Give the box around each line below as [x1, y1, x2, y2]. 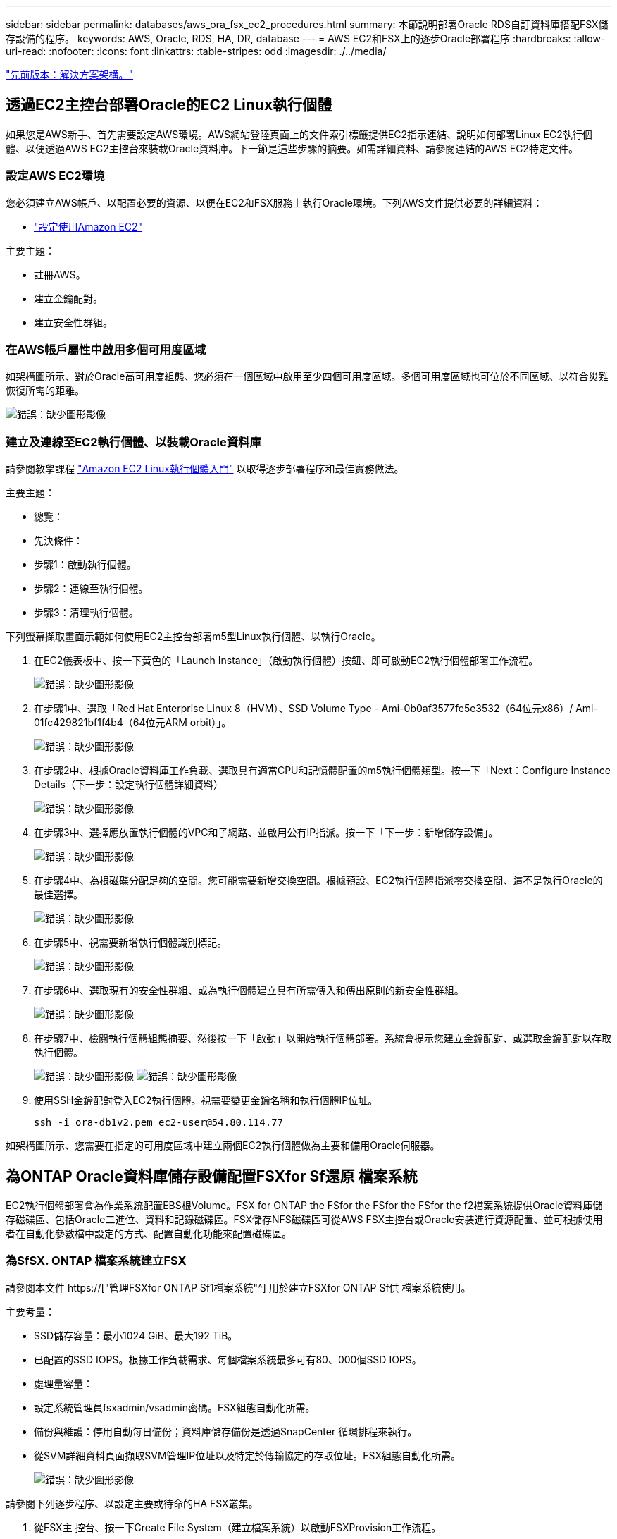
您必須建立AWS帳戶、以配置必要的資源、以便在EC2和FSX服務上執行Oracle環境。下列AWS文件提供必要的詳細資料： [6, 196, 543, 209]
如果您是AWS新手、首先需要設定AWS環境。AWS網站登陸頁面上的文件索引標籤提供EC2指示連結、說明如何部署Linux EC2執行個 [6, 128, 592, 140]
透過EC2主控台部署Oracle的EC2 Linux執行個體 [6, 96, 332, 114]
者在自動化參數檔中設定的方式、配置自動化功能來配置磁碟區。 [6, 1227, 292, 1239]
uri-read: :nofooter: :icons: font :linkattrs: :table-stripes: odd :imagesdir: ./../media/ [6, 45, 387, 57]
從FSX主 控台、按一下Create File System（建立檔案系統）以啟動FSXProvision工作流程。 [34, 1521, 442, 1533]
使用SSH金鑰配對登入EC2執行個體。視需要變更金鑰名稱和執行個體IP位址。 [34, 1094, 378, 1107]
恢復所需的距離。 [6, 384, 85, 397]
